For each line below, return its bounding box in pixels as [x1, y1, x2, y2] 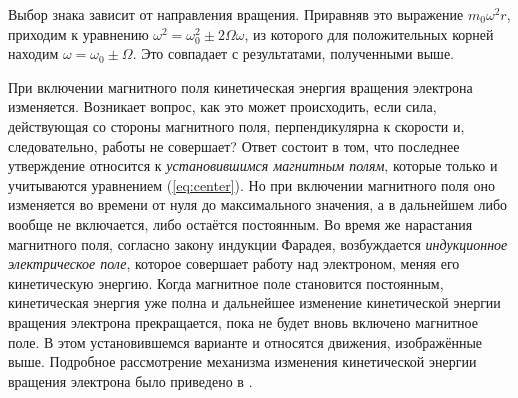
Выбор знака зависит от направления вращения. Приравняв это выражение [8, 4, 464, 24]
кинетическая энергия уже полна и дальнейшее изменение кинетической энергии [8, 292, 501, 313]
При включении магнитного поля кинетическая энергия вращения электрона [8, 76, 473, 97]
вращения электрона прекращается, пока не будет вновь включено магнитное [8, 311, 478, 332]
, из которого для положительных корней [244, 23, 494, 44]
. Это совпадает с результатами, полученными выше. [132, 43, 455, 64]
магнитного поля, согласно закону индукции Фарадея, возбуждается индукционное [8, 233, 508, 254]
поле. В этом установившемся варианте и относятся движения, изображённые [8, 331, 483, 352]
